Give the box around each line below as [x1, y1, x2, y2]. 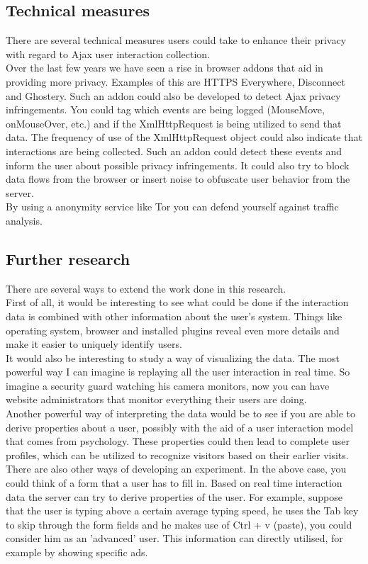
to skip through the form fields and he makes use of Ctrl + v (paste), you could [6, 517, 352, 531]
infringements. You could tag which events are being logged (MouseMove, [6, 102, 325, 117]
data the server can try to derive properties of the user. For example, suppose [6, 489, 342, 504]
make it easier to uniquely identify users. [6, 337, 182, 351]
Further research [6, 247, 130, 269]
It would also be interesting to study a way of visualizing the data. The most [6, 350, 340, 365]
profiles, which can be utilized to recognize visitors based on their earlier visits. [6, 447, 349, 462]
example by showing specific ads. [6, 545, 148, 559]
